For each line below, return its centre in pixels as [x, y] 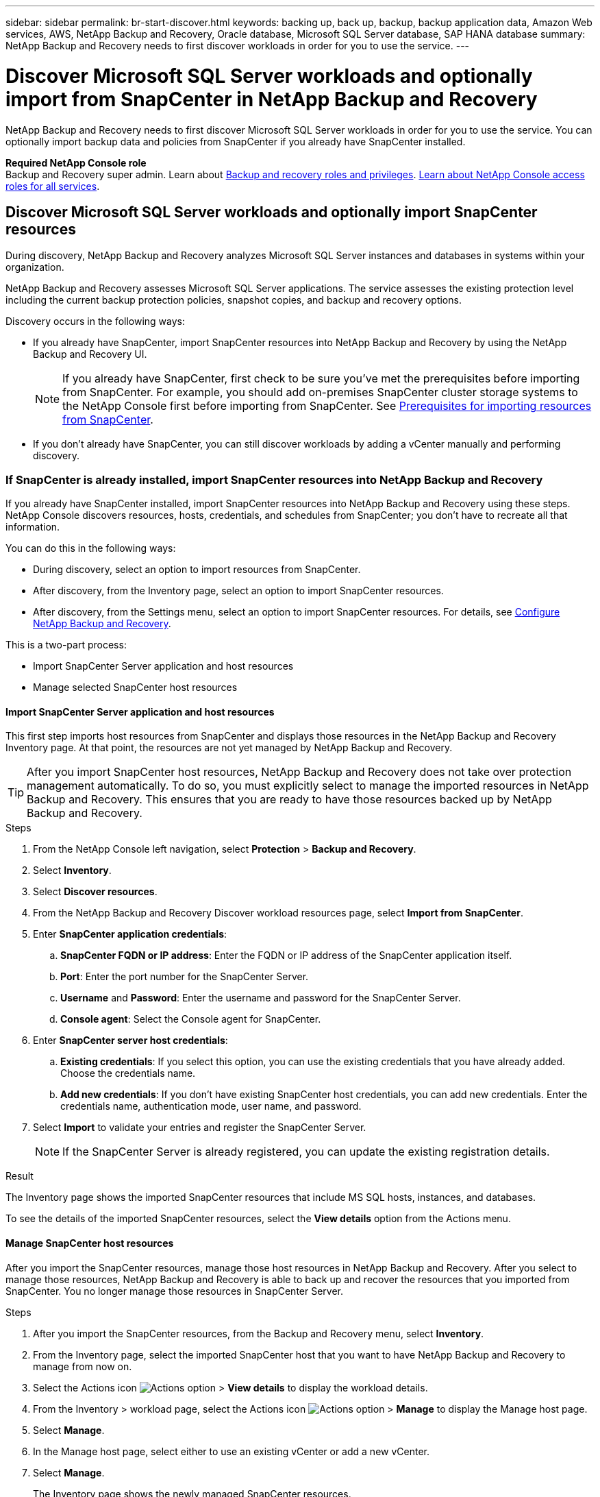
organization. [35, 267]
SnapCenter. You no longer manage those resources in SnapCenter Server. [175, 1291]
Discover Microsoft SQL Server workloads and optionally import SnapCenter [272, 212]
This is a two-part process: [66, 645]
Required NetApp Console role [76, 162]
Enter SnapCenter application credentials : [130, 934]
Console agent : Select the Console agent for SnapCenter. [191, 1019]
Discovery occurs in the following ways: [96, 321]
